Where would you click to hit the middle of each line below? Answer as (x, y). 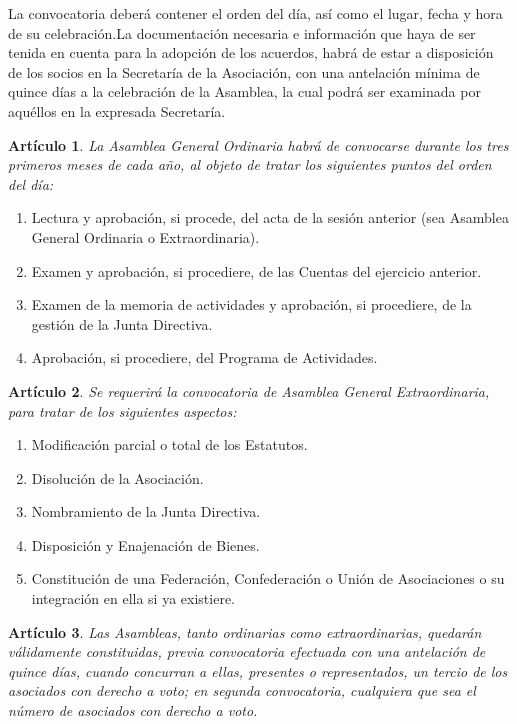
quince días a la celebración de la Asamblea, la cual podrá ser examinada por (244, 91)
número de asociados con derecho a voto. (133, 710)
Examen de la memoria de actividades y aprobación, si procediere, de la (251, 304)
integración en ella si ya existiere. (133, 598)
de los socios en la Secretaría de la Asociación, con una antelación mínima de (244, 71)
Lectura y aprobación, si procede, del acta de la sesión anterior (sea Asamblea (270, 217)
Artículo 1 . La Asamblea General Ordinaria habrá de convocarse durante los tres (258, 144)
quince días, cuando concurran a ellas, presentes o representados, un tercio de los (258, 670)
